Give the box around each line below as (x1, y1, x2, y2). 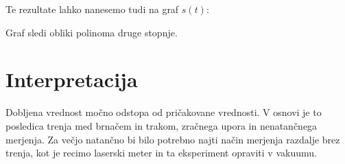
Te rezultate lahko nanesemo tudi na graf (5, 2, 179, 16)
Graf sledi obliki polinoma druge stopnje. (5, 25, 178, 39)
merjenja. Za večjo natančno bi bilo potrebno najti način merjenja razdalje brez (5, 132, 340, 146)
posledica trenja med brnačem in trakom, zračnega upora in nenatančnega (5, 118, 318, 132)
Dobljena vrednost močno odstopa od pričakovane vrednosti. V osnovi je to (5, 105, 322, 119)
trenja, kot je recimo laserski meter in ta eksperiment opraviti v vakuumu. (5, 145, 317, 160)
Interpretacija (5, 65, 138, 93)
